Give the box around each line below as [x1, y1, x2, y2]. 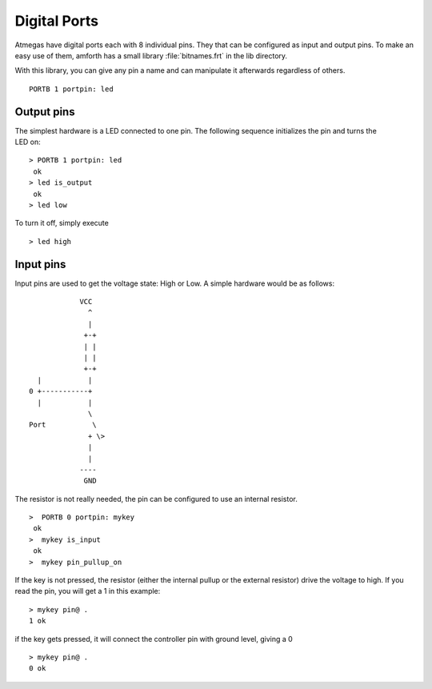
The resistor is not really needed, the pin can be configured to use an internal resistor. [14, 494, 298, 503]
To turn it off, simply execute [14, 218, 110, 228]
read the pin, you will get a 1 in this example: [14, 587, 161, 596]
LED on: [14, 137, 42, 147]
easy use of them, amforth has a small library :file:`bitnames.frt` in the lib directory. [14, 50, 288, 60]
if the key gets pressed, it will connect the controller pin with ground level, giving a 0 [14, 634, 294, 643]
